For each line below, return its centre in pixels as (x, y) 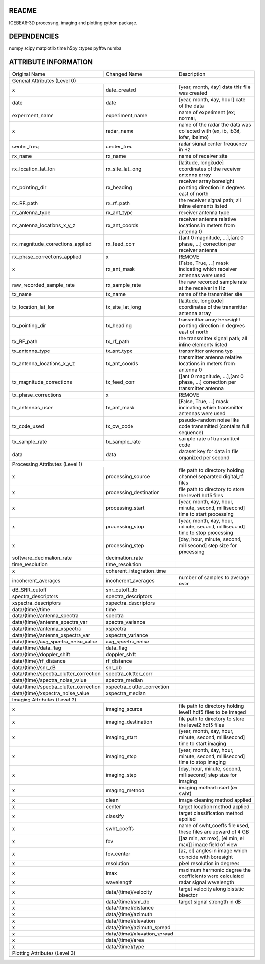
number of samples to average (214, 578)
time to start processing (206, 514)
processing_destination (133, 493)
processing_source (128, 477)
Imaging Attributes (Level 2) (44, 700)
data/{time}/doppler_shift (41, 655)
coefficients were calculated (211, 876)
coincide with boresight (206, 857)
